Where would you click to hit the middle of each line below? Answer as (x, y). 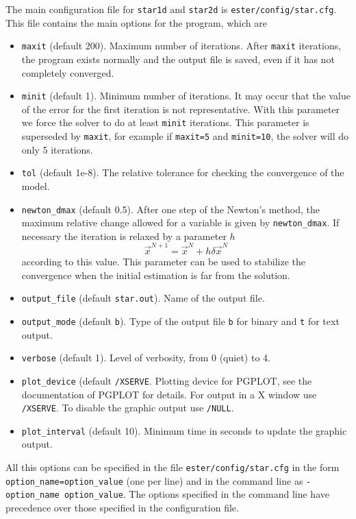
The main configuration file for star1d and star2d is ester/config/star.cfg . (171, 9)
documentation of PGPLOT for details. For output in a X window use (169, 394)
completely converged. (68, 72)
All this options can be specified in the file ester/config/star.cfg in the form (173, 467)
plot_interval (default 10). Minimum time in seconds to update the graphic (184, 430)
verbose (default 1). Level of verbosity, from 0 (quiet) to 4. (146, 358)
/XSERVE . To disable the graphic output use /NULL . (128, 408)
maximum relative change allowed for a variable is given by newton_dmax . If (180, 222)
